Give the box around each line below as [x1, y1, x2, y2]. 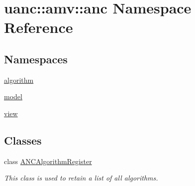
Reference [4, 17, 73, 37]
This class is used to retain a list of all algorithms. [4, 173, 158, 183]
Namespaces [4, 51, 68, 66]
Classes [4, 132, 42, 148]
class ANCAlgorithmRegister [4, 156, 92, 166]
